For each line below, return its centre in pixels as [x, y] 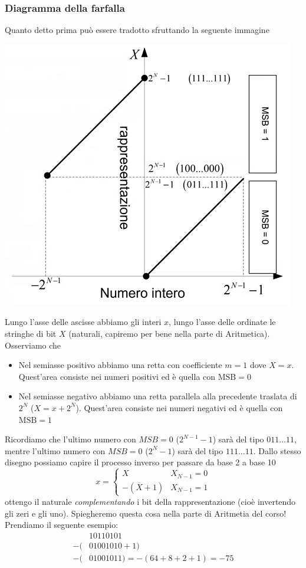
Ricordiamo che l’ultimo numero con [70, 439]
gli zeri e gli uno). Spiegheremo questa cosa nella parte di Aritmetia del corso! [146, 513]
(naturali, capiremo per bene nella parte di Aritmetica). [169, 333]
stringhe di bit [31, 333]
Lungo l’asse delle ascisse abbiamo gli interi [83, 322]
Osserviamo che [33, 345]
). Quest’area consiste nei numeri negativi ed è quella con [179, 407]
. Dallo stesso [277, 450]
